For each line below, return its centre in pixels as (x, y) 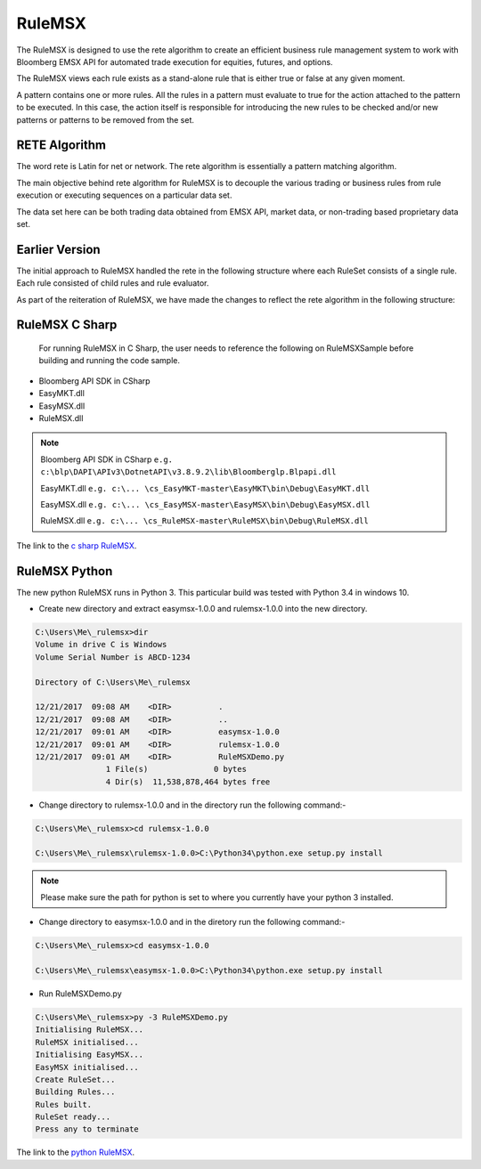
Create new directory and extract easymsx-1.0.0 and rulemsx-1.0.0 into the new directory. (203, 609)
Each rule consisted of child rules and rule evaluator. (113, 283)
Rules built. (64, 1104)
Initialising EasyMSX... (90, 1055)
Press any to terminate (87, 1129)
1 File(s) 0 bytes (176, 769)
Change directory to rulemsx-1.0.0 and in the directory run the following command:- (192, 805)
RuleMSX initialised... (87, 1042)
